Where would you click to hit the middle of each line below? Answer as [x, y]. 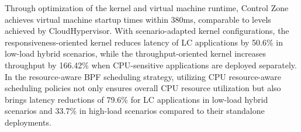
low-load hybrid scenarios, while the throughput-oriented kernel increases [136, 53]
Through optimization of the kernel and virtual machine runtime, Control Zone [147, 8]
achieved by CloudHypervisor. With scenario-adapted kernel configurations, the [147, 31]
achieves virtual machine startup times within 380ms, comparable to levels [138, 19]
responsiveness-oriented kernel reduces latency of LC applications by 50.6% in [144, 42]
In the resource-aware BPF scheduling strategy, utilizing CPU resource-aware [143, 76]
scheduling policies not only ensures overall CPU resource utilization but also [143, 88]
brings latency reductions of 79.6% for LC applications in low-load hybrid [136, 99]
